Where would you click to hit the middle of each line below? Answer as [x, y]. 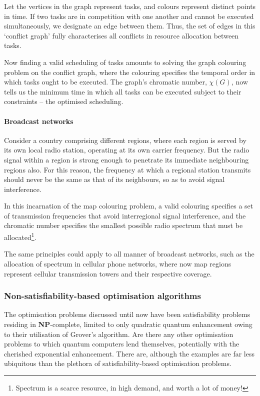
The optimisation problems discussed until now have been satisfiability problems [127, 314]
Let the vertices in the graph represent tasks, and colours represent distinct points [130, 6]
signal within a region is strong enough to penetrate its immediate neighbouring [126, 159]
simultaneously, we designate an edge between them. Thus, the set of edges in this [130, 26]
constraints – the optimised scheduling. [64, 101]
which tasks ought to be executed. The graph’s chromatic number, [105, 82]
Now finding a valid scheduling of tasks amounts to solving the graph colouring [125, 62]
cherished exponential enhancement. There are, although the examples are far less [129, 353]
